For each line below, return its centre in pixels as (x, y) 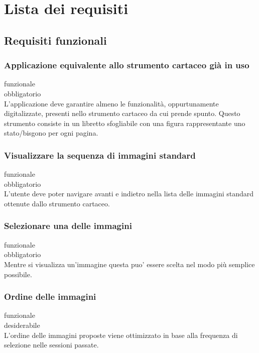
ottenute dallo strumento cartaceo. (57, 203)
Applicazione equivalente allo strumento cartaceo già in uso (127, 65)
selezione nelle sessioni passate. (51, 345)
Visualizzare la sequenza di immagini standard (100, 155)
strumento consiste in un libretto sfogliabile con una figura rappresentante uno (125, 123)
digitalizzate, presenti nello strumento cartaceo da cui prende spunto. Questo (122, 113)
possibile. (18, 274)
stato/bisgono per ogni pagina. (51, 133)
